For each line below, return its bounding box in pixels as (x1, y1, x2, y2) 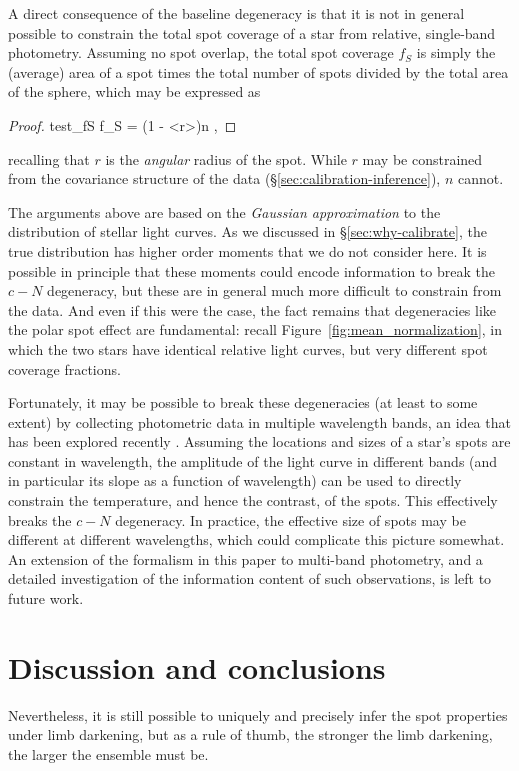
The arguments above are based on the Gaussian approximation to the (8, 201, 441, 222)
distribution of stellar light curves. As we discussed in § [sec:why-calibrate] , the (8, 221, 487, 242)
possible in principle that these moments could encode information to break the (8, 260, 495, 281)
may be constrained (362, 148, 483, 169)
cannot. (457, 168, 504, 189)
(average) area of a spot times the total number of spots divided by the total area (8, 61, 509, 82)
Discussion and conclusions (8, 646, 386, 687)
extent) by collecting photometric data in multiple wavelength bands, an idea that (8, 411, 511, 432)
